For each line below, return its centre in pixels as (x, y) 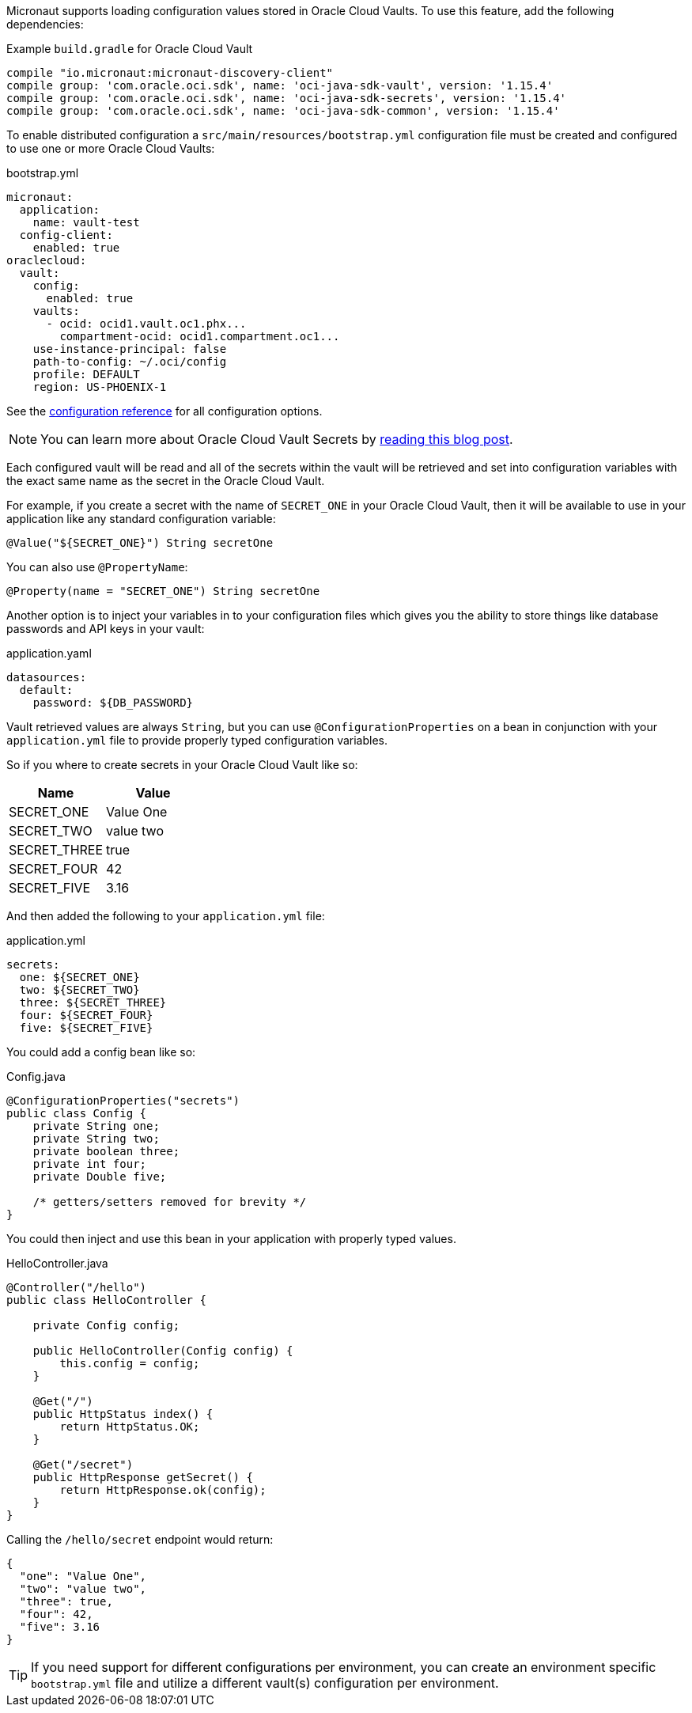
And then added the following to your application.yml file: (166, 916)
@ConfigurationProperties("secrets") (123, 1101)
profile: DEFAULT (86, 374)
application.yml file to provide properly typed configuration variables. (197, 740)
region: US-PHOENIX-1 (100, 387)
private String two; (96, 1139)
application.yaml (49, 653)
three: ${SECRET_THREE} (93, 1002)
